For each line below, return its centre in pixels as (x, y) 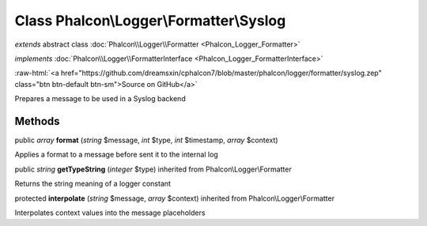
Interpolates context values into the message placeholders (110, 213)
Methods (37, 121)
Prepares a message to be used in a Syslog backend (100, 99)
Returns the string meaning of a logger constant (93, 184)
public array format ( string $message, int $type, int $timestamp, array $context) (146, 140)
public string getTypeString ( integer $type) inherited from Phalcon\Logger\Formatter (153, 169)
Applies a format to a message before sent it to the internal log (117, 155)
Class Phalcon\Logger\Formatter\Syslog (150, 21)
